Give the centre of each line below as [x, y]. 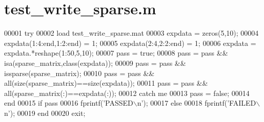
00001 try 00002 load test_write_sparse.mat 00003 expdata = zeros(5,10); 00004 [131, 33]
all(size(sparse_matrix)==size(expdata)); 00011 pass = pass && [106, 83]
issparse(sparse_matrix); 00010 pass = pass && [79, 73]
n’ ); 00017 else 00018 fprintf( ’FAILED [197, 103]
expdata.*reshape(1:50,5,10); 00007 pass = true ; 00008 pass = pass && [116, 53]
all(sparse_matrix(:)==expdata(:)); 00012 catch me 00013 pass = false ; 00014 [127, 93]
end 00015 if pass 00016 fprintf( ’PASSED [69, 103]
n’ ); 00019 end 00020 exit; [45, 113]
